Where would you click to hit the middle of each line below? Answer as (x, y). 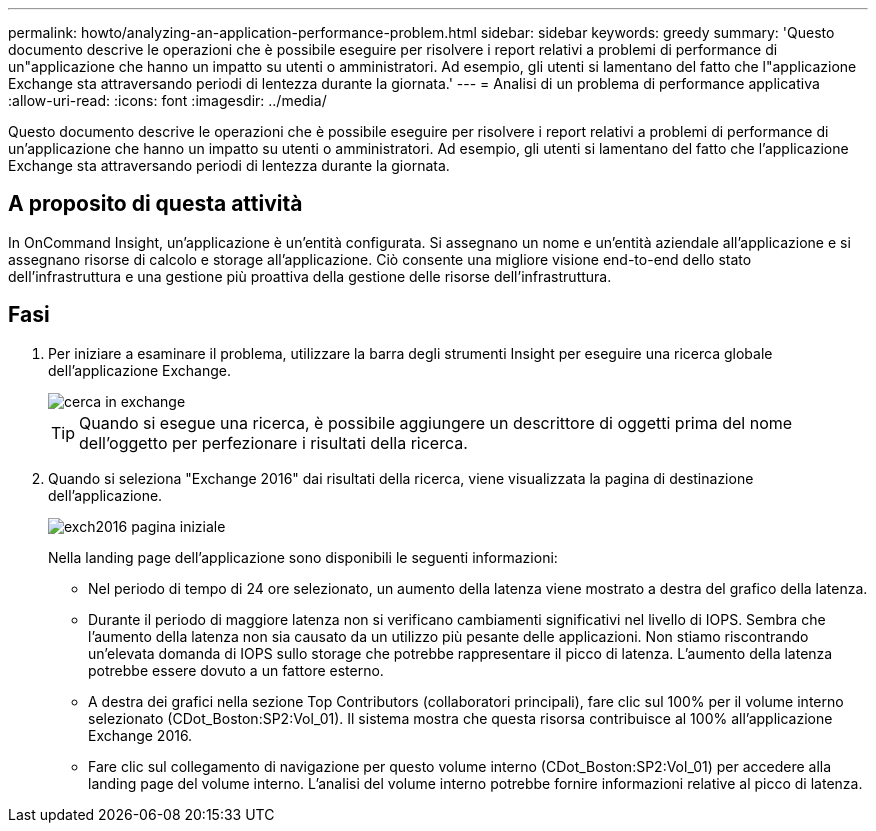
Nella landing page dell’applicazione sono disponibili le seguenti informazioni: (303, 557)
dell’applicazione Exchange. (139, 370)
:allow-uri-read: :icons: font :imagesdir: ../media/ (167, 100)
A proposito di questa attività (155, 204)
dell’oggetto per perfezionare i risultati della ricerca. (273, 442)
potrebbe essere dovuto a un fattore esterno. (236, 670)
